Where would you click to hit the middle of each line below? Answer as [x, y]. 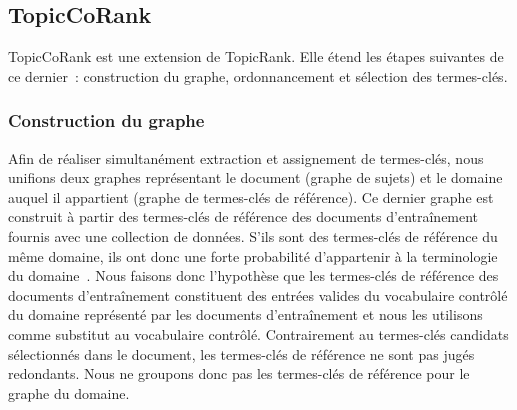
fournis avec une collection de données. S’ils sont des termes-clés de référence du [253, 235]
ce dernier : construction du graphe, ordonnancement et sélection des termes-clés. [258, 75]
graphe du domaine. [69, 392]
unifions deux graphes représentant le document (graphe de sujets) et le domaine [255, 177]
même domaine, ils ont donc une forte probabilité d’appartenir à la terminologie [253, 255]
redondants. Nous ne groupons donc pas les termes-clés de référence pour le [239, 373]
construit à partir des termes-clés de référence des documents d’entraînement [243, 216]
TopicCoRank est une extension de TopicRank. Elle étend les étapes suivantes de [256, 56]
